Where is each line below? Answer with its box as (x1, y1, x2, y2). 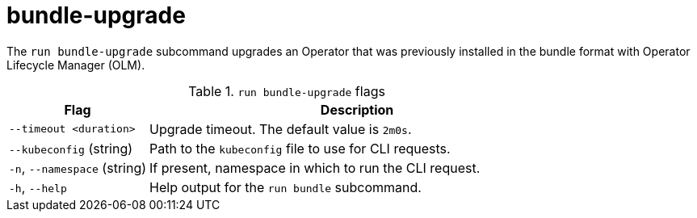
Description (320, 101, 394, 118)
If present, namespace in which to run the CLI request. (149, 159, 481, 176)
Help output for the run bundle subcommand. (149, 178, 422, 195)
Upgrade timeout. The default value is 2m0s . (149, 120, 412, 137)
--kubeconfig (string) (9, 140, 133, 157)
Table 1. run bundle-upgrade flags (188, 82, 385, 99)
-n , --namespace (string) (9, 159, 147, 176)
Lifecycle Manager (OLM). (6, 57, 145, 72)
